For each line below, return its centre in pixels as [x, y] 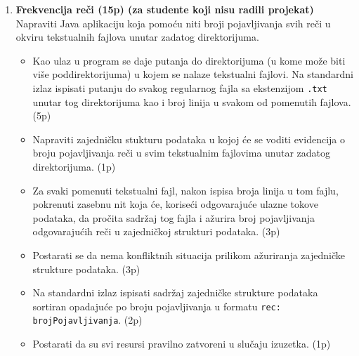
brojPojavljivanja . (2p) [87, 320]
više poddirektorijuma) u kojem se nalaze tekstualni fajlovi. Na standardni [193, 74]
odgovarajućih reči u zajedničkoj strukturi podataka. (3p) [156, 231]
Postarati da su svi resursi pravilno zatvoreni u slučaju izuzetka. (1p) [182, 344]
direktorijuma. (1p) [74, 166]
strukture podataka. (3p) [86, 269]
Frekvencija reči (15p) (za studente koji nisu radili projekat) [165, 9]
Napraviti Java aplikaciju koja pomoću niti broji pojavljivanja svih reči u [173, 23]
